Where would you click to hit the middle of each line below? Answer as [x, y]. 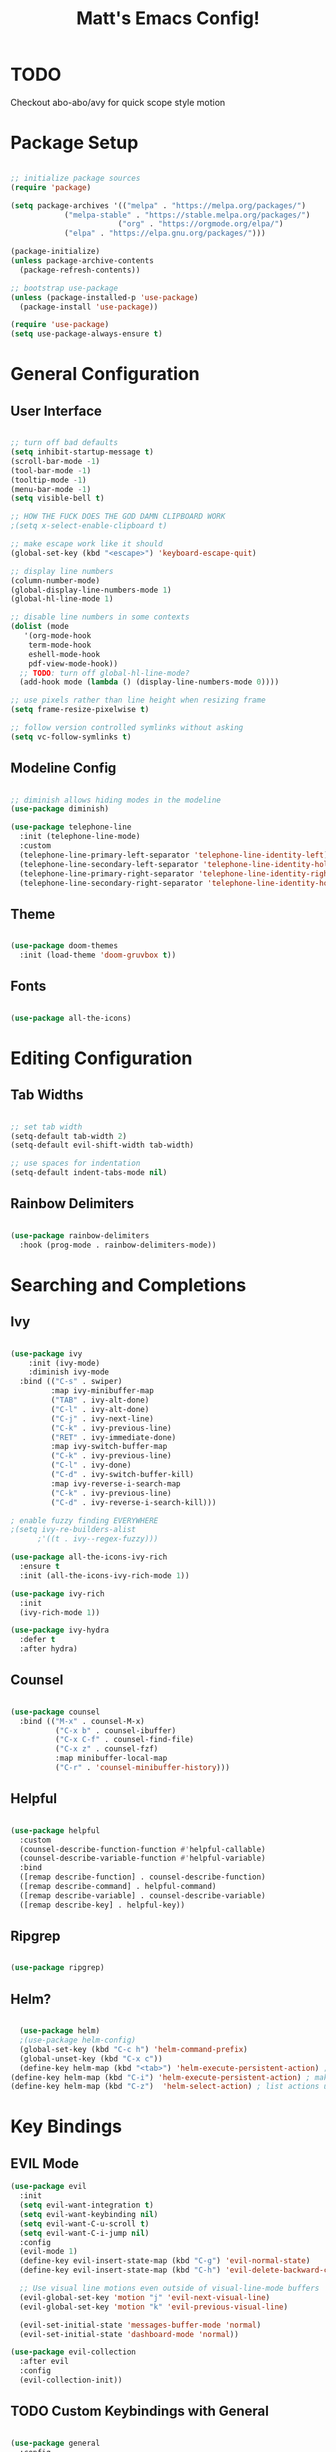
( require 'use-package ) [60, 325]
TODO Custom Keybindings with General [140, 2411]
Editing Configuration [101, 1058]
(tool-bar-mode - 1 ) [51, 470]
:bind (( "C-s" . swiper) [71, 1382]
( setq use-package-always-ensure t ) [86, 334]
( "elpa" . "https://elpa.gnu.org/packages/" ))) [165, 233]
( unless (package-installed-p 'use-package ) [104, 297]
